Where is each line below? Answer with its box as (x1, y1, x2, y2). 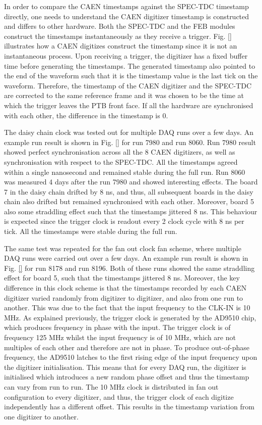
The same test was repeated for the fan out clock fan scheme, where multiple (4, 243, 241, 253)
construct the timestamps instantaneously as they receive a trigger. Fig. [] (4, 30, 232, 41)
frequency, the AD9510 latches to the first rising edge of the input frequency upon (4, 352, 257, 362)
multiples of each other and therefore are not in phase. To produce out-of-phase (4, 342, 249, 352)
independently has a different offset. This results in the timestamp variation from (4, 401, 254, 412)
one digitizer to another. (4, 411, 79, 421)
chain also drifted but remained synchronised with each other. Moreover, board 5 (4, 196, 254, 207)
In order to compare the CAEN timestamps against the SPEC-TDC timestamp (4, 1, 249, 11)
